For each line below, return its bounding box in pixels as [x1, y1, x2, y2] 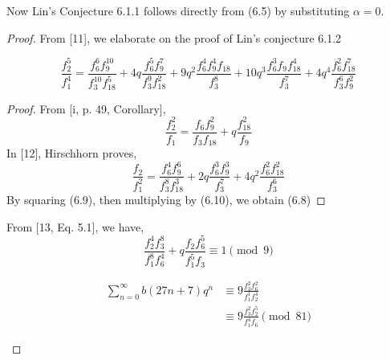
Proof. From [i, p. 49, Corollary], [6, 100, 166, 117]
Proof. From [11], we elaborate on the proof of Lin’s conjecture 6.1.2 [6, 29, 342, 46]
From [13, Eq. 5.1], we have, [6, 218, 144, 235]
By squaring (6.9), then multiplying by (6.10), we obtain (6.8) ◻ [6, 191, 326, 208]
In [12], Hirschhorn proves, [6, 145, 137, 162]
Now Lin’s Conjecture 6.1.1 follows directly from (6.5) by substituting [6, 2, 350, 18]
